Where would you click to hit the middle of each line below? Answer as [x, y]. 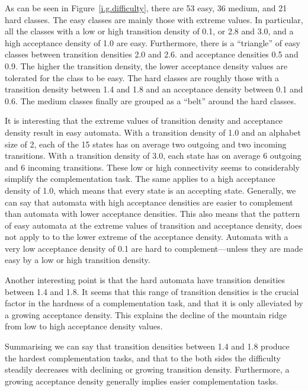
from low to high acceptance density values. [84, 326]
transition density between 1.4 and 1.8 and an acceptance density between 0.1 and [154, 89]
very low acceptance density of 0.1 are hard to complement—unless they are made [154, 248]
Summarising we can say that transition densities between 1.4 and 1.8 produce [147, 346]
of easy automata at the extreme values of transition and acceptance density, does [153, 225]
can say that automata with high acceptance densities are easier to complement [149, 202]
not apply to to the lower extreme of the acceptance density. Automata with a [147, 237]
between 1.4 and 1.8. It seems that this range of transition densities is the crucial [152, 291]
